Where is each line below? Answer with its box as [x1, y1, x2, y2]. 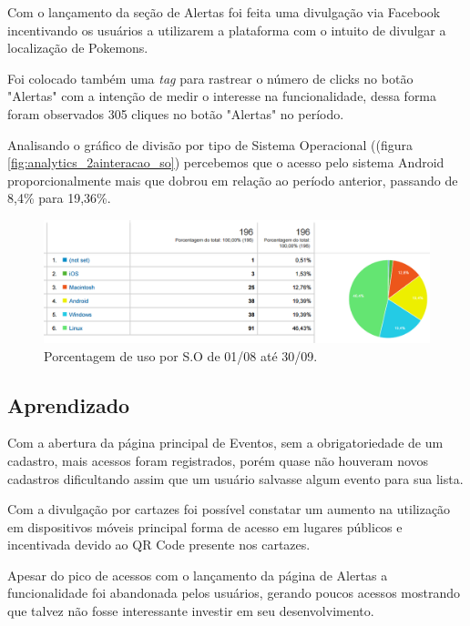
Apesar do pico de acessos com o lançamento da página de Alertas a [7, 565, 388, 584]
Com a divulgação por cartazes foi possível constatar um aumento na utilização [7, 500, 451, 519]
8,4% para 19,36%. [7, 188, 111, 207]
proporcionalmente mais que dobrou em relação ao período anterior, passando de [7, 170, 458, 189]
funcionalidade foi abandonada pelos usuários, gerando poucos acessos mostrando [7, 583, 460, 602]
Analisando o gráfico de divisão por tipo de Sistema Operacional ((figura [7, 135, 413, 154]
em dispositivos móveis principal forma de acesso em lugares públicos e [7, 517, 403, 536]
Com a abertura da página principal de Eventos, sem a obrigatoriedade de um [7, 433, 444, 452]
